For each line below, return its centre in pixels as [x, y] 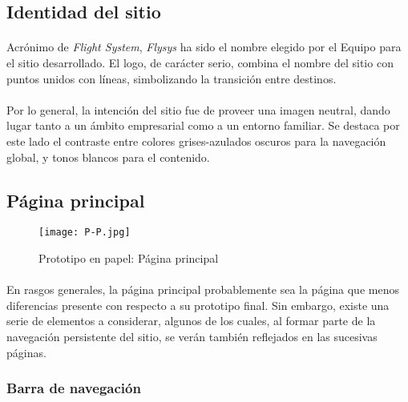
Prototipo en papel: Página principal [129, 257]
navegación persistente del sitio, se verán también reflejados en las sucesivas [192, 336]
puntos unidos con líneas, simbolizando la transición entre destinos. [172, 78]
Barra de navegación [74, 388]
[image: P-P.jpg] [85, 233]
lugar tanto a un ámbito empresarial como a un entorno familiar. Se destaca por [203, 125]
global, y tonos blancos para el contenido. [108, 157]
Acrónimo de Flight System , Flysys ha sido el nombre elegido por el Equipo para [204, 47]
